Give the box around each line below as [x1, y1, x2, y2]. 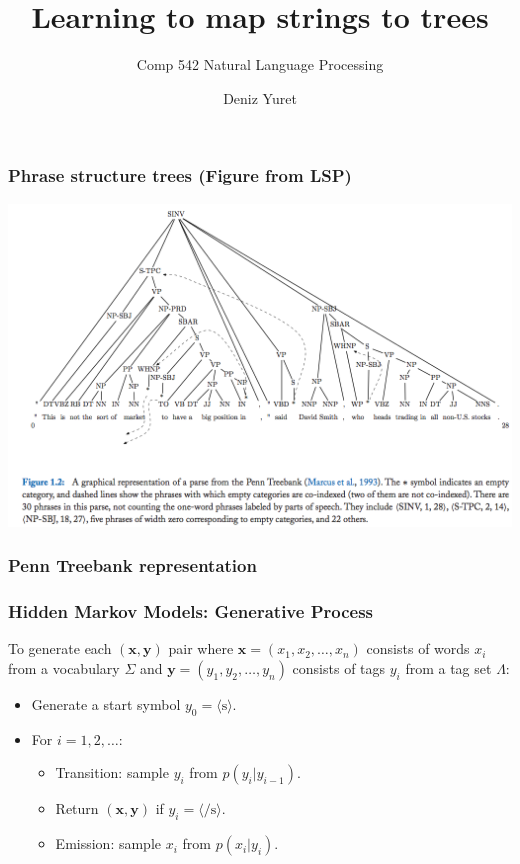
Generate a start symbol [31, 694, 181, 714]
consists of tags [292, 658, 386, 678]
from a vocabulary [8, 658, 120, 678]
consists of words [366, 638, 470, 659]
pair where [168, 638, 234, 659]
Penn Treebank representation [8, 553, 257, 578]
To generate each [8, 638, 112, 659]
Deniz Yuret [223, 87, 297, 108]
